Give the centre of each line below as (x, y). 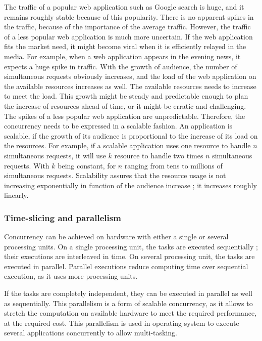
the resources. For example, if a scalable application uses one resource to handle (127, 145)
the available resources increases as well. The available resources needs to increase (130, 86)
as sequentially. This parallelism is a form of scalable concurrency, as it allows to (128, 303)
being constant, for (87, 165)
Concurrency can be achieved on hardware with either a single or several (116, 237)
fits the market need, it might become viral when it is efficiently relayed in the (125, 46)
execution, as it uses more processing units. (71, 276)
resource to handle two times (159, 155)
